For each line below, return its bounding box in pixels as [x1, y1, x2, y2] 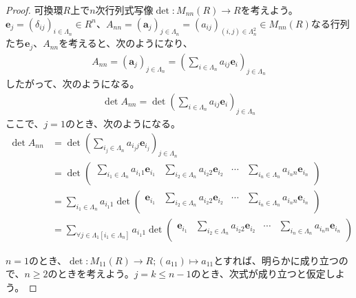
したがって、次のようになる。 [6, 76, 140, 91]
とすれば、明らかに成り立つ [213, 253, 339, 267]
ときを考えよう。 [57, 266, 134, 281]
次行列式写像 [95, 3, 154, 17]
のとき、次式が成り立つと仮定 [191, 266, 326, 281]
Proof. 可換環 [6, 3, 63, 17]
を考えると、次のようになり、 [59, 36, 193, 50]
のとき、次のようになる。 [65, 116, 180, 130]
